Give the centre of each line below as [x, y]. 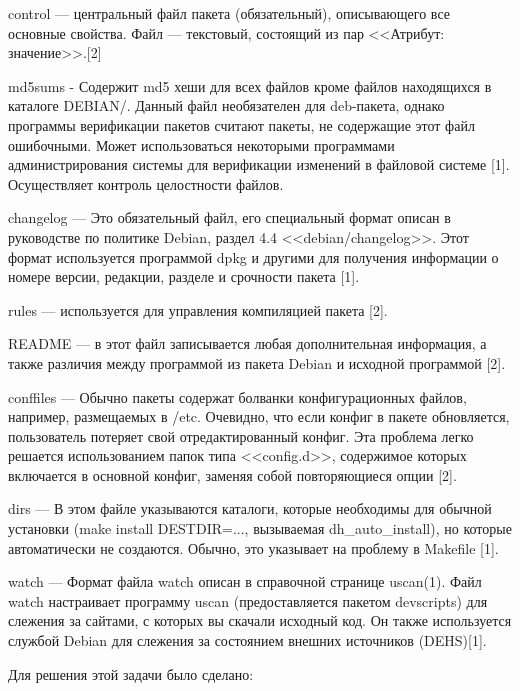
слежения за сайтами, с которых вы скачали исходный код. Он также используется [260, 620]
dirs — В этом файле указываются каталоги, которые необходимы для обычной [250, 508]
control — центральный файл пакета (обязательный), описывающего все [229, 13]
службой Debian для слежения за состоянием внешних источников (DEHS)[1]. [247, 640]
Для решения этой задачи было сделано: [131, 673]
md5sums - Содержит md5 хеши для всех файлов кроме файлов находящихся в [250, 85]
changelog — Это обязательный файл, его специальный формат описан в [229, 217]
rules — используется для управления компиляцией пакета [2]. [198, 309]
